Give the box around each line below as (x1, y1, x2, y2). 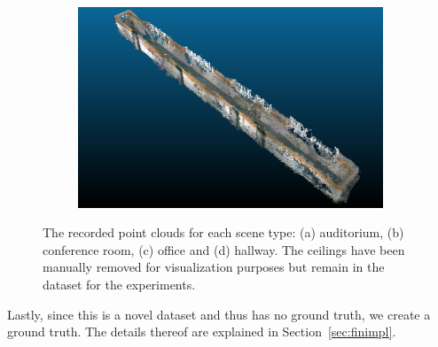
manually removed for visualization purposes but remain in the (43, 258, 385, 276)
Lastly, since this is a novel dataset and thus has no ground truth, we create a (7, 305, 431, 323)
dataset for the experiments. (43, 275, 196, 294)
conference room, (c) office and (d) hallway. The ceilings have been (43, 240, 405, 258)
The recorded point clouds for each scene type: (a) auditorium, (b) (43, 223, 404, 242)
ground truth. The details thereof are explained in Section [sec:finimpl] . (7, 322, 396, 341)
